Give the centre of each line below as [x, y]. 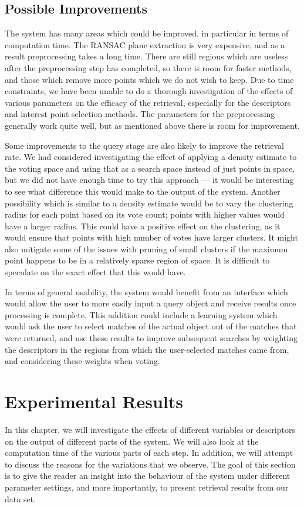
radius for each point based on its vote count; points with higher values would [145, 214]
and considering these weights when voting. [82, 361]
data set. [20, 498]
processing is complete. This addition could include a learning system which [141, 314]
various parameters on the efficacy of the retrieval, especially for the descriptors [148, 102]
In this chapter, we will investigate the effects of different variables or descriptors [150, 429]
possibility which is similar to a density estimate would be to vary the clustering [149, 203]
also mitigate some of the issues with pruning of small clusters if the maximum [146, 249]
